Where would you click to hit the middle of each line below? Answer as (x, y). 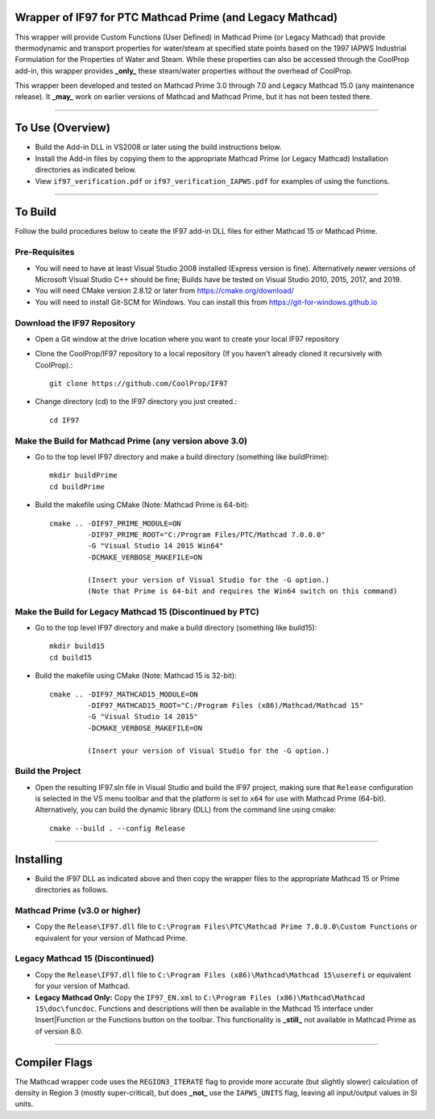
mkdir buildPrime (83, 475)
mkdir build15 (77, 646)
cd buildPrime (77, 487)
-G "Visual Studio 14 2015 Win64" (155, 546)
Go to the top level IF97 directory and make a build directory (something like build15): (176, 628)
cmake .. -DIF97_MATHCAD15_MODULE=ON (124, 694)
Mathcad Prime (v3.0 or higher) (78, 910)
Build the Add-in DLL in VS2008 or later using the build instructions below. (158, 147)
